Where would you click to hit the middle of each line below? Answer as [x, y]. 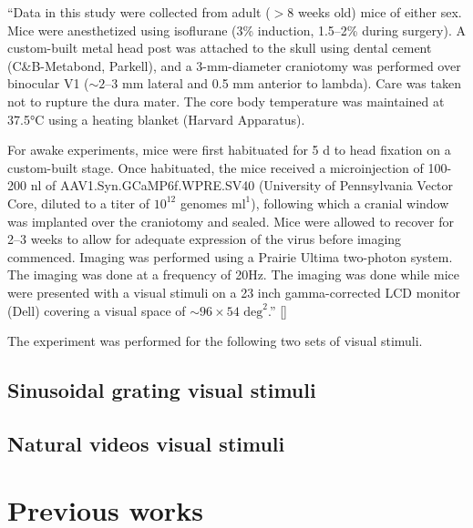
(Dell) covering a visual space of [97, 310]
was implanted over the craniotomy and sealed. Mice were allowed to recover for [231, 221]
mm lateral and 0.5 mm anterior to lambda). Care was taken [292, 83]
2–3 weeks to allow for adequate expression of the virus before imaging [205, 239]
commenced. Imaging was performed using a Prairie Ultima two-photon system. [230, 256]
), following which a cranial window [350, 203]
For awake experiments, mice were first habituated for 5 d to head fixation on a [229, 150]
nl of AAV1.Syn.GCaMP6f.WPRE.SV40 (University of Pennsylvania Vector [242, 185]
